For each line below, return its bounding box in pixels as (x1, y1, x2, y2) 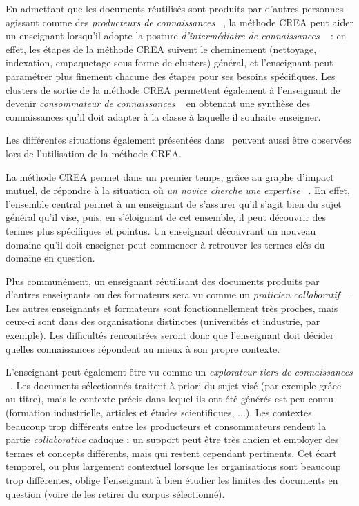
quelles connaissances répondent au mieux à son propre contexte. (6, 341, 280, 356)
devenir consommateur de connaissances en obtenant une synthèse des (6, 96, 311, 110)
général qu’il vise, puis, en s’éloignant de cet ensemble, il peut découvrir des (6, 210, 327, 224)
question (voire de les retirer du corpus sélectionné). (6, 486, 225, 500)
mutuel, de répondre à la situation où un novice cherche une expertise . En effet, (6, 183, 350, 197)
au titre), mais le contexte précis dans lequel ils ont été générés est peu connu (6, 391, 333, 406)
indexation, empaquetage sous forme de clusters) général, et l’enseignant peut (6, 55, 333, 70)
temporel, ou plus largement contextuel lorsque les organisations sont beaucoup (6, 459, 341, 474)
